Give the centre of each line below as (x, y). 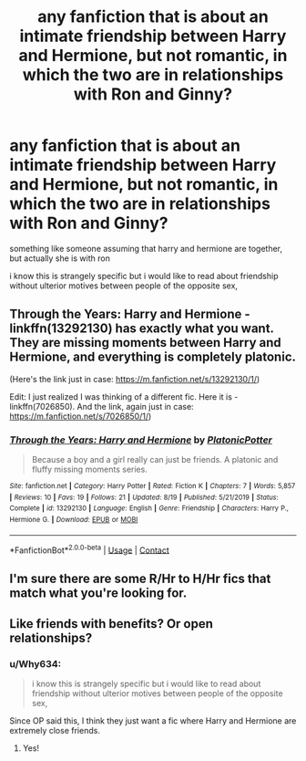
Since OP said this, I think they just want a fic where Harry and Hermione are (153, 721)
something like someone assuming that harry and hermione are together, (146, 248)
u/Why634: (36, 664)
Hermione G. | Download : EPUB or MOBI (74, 520)
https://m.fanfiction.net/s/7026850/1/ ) (81, 416)
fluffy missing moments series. (89, 469)
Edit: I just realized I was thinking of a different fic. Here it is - (124, 396)
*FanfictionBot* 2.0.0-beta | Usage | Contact (90, 549)
